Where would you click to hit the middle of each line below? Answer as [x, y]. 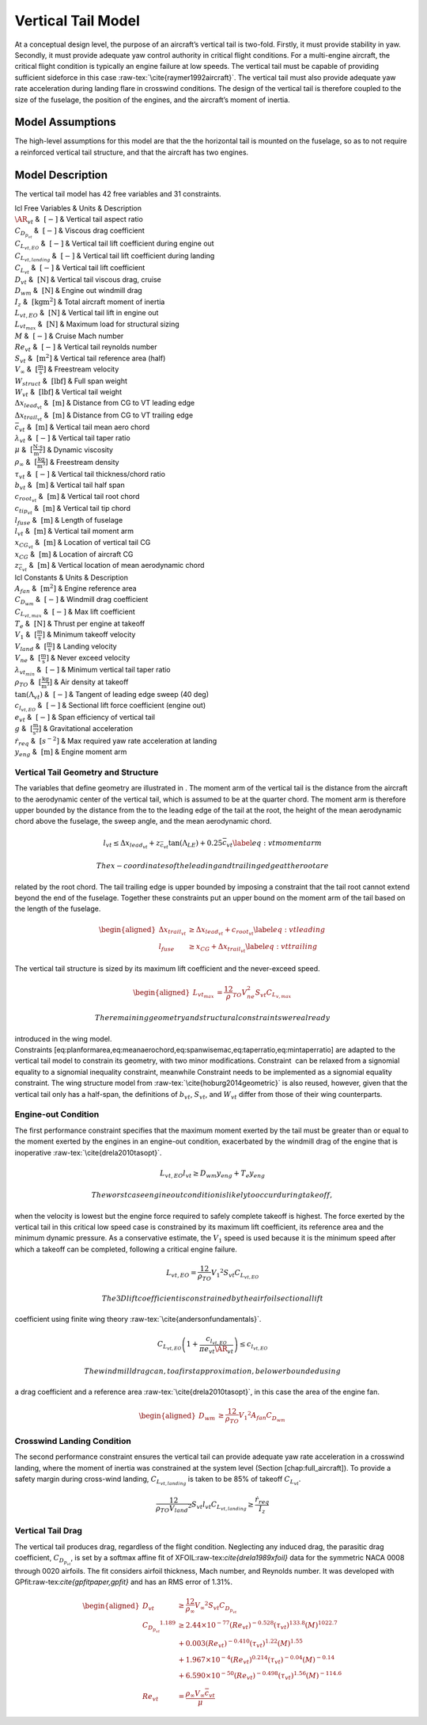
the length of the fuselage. [58, 909]
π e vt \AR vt [216, 1350]
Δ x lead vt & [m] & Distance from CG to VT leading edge [105, 405]
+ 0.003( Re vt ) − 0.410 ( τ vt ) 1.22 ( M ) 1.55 [241, 1644]
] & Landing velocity [85, 646]
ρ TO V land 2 [174, 1508]
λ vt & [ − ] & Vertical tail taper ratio [72, 439]
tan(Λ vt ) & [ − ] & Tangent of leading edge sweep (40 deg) [112, 695]
